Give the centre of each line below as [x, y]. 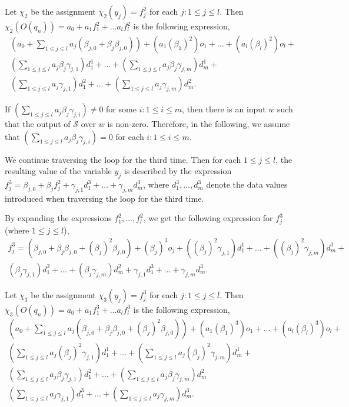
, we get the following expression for [208, 218]
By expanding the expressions [58, 218]
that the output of [38, 124]
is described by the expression [178, 171]
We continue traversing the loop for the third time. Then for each [123, 159]
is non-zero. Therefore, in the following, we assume [199, 124]
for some [121, 109]
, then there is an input [224, 109]
